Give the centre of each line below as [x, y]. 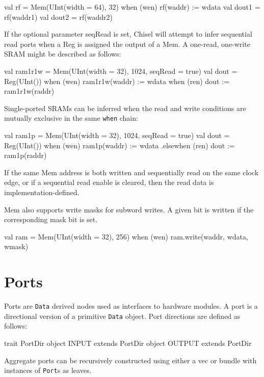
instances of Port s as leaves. [48, 370]
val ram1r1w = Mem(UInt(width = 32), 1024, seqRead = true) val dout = [121, 71]
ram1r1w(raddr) [29, 91]
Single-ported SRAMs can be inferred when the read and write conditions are [125, 108]
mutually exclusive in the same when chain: [71, 118]
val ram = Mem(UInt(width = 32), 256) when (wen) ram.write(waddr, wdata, [126, 236]
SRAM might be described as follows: [63, 54]
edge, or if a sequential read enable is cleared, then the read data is [109, 182]
